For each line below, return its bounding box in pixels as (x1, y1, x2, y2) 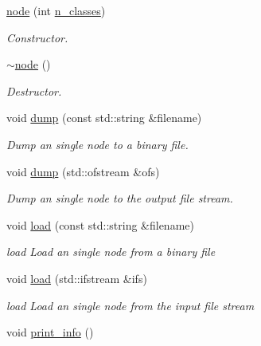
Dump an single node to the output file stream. (6, 190, 233, 206)
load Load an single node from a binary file (6, 243, 216, 260)
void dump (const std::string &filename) (6, 109, 202, 126)
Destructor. (6, 82, 62, 99)
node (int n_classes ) (6, 2, 106, 18)
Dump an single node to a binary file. (6, 136, 189, 152)
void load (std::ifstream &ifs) (6, 269, 147, 286)
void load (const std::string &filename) (6, 216, 194, 233)
